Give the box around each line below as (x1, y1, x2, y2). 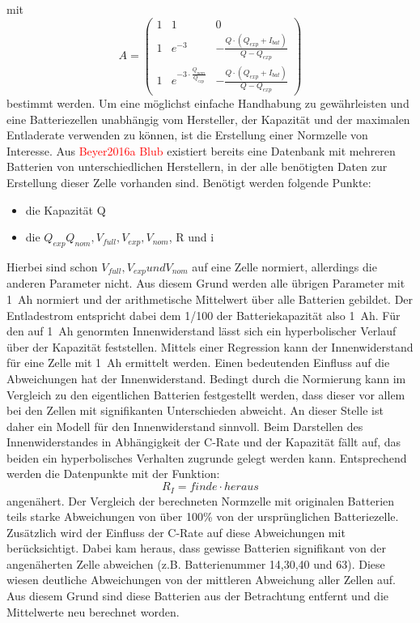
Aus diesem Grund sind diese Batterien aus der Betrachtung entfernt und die (6, 587, 389, 604)
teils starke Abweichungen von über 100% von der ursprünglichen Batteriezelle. (6, 508, 399, 525)
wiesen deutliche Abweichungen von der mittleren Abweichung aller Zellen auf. (6, 571, 396, 588)
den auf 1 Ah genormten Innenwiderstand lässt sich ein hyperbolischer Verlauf (6, 322, 397, 339)
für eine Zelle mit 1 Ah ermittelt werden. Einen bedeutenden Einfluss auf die (6, 354, 390, 371)
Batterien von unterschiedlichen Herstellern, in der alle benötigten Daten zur (6, 158, 388, 175)
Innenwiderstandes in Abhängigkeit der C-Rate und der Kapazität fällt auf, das (6, 433, 401, 450)
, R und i (168, 228, 214, 245)
